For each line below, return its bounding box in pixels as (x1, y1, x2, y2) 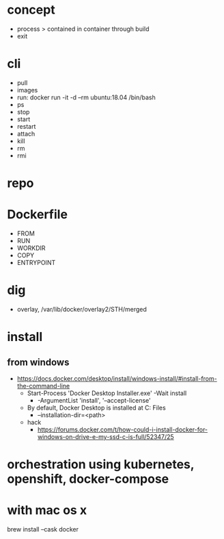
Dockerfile (7, 207, 68, 223)
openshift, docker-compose (7, 471, 169, 487)
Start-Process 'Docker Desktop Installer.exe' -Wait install (27, 389, 187, 397)
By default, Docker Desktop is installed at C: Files (27, 403, 166, 412)
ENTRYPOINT (16, 259, 56, 266)
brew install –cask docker (7, 525, 79, 534)
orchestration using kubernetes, (7, 457, 195, 473)
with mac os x (7, 503, 87, 518)
